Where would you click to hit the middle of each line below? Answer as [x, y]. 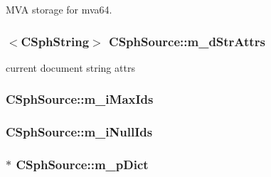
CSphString [55, 41]
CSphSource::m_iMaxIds [80, 99]
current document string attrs [70, 67]
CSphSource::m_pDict [82, 165]
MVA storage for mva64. [59, 9]
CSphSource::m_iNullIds [79, 132]
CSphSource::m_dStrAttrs [187, 41]
